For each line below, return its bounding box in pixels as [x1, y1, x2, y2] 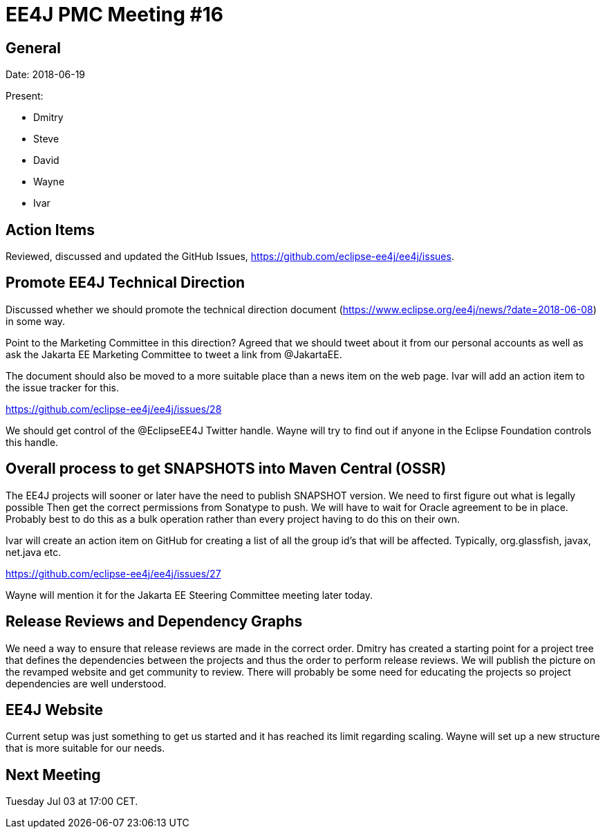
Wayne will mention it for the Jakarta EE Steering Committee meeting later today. [6, 589, 373, 601]
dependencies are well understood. [6, 677, 167, 689]
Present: [6, 90, 44, 102]
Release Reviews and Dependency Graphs [6, 613, 303, 631]
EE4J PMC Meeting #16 [6, 3, 223, 26]
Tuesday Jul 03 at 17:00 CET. [6, 795, 138, 808]
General [6, 39, 62, 57]
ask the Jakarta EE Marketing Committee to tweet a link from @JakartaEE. [6, 348, 342, 360]
